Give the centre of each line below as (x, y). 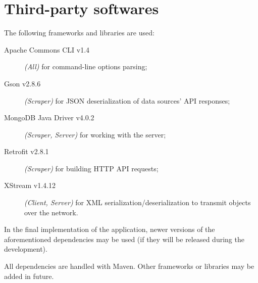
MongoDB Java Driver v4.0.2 (49, 117)
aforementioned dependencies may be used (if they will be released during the (124, 239)
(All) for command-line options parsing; (86, 66)
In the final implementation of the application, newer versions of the (110, 229)
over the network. (51, 212)
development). (26, 249)
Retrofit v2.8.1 (27, 151)
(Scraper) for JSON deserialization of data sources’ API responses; (127, 100)
